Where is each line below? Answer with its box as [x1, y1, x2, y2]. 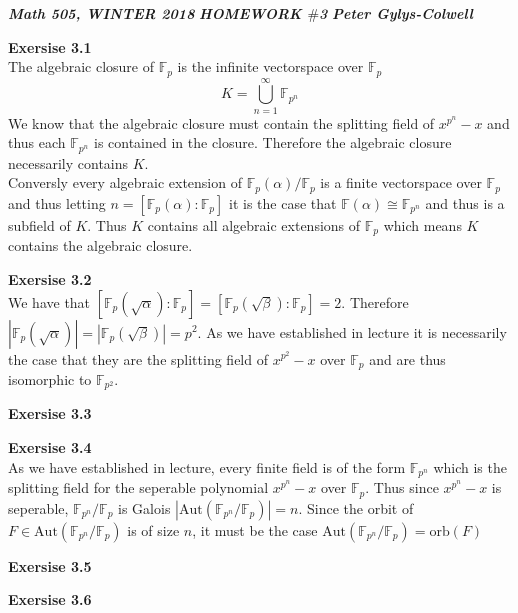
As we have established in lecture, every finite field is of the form [8, 456, 406, 477]
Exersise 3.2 [8, 268, 92, 289]
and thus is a [425, 192, 505, 213]
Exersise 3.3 [8, 403, 92, 424]
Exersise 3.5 [8, 555, 92, 576]
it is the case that [228, 192, 337, 213]
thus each [8, 132, 66, 153]
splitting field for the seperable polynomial [8, 477, 269, 498]
